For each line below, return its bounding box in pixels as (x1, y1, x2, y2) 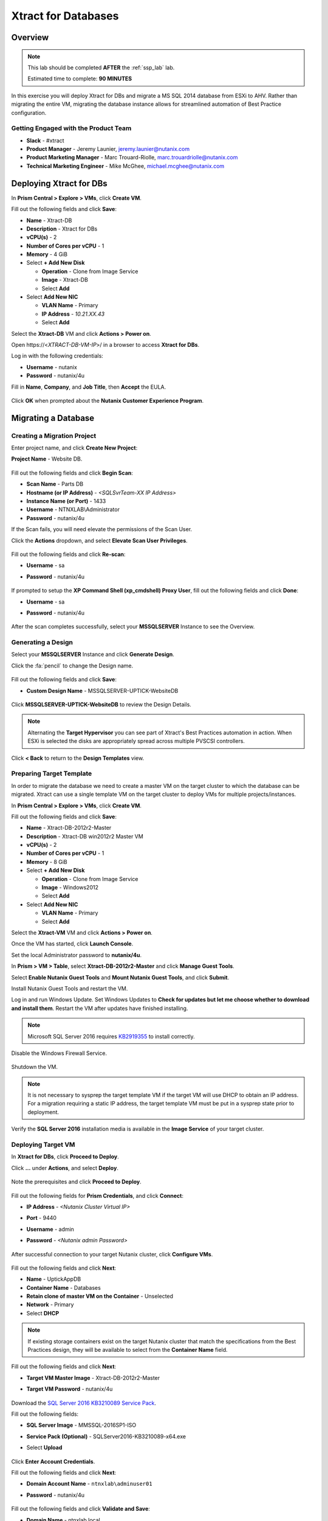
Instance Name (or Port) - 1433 (26, 498, 106, 505)
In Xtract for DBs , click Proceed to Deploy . (11, 1153, 120, 1160)
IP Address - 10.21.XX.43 (41, 310, 105, 318)
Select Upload (26, 1444, 63, 1451)
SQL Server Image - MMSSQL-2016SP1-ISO (26, 1421, 137, 1429)
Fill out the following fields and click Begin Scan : (11, 469, 134, 476)
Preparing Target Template (11, 770, 92, 778)
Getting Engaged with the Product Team (11, 124, 132, 133)
